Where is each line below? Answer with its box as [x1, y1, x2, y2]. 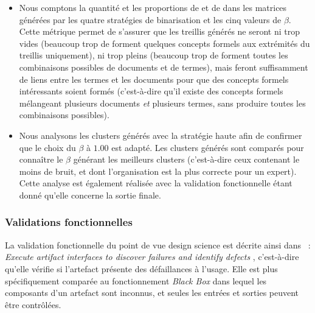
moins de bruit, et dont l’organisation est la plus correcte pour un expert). [19, 164, 297, 177]
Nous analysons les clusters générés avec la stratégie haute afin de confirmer [19, 128, 302, 141]
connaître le [19, 153, 63, 166]
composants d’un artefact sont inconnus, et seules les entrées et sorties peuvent [5, 286, 299, 299]
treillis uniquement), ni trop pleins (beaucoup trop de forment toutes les [19, 49, 288, 62]
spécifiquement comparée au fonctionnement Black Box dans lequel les [5, 274, 267, 287]
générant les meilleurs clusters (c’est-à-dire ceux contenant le [73, 153, 300, 166]
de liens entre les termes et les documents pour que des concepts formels [19, 72, 289, 85]
